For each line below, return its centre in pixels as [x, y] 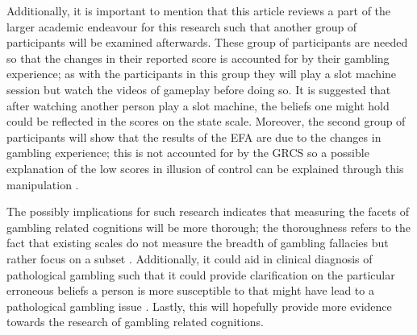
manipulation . [43, 184]
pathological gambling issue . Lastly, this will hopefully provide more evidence [199, 306]
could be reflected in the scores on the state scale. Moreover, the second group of [206, 121]
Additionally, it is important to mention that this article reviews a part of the [199, 10]
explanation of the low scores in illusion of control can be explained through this [205, 168]
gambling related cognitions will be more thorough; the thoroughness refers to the [209, 227]
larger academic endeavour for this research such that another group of [182, 26]
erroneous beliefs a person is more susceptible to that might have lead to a [190, 290]
